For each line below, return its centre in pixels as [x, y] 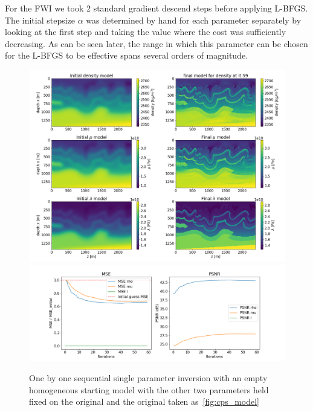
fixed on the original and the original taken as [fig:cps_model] [144, 401]
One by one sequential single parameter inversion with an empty [148, 378]
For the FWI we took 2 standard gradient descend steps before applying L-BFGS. [156, 8]
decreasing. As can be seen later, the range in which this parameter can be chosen [156, 43]
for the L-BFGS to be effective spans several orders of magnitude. [127, 55]
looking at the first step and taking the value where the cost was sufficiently [146, 32]
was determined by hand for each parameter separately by [194, 20]
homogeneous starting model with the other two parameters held [149, 389]
